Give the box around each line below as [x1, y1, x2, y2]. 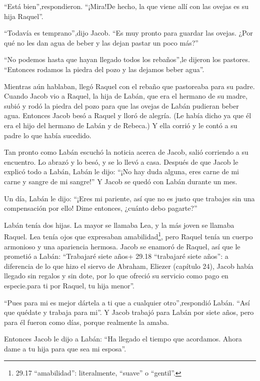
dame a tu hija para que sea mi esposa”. [4, 343, 126, 353]
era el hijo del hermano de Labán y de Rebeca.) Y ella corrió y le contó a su [4, 120, 237, 130]
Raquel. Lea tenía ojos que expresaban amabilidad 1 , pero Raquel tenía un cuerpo [4, 230, 253, 241]
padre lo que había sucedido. [4, 130, 91, 140]
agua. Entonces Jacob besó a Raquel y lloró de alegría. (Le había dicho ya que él [4, 110, 251, 121]
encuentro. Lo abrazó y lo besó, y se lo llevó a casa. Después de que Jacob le [4, 156, 238, 167]
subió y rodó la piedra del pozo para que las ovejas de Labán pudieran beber [4, 100, 239, 111]
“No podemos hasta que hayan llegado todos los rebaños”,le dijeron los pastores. [4, 54, 250, 65]
